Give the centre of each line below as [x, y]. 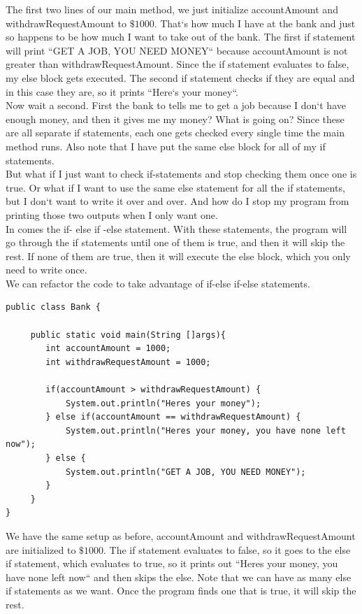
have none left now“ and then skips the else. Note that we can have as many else [179, 577]
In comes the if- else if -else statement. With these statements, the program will [176, 228]
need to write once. [46, 270]
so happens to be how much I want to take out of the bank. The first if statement [181, 37]
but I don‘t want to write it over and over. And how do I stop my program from [178, 201]
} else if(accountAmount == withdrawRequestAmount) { [173, 417]
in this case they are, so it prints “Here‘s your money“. [122, 91]
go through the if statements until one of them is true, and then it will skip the [175, 242]
